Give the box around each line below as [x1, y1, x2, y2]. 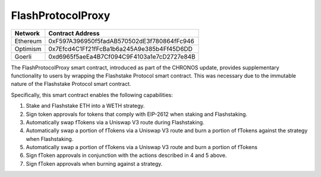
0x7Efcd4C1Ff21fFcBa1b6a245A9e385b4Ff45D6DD [48, 44, 193, 53]
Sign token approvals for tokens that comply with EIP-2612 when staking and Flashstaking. [26, 110, 248, 118]
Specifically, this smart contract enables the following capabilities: [11, 91, 174, 98]
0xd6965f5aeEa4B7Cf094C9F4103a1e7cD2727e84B [48, 52, 196, 60]
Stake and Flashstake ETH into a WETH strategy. [26, 102, 145, 110]
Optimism [14, 44, 42, 53]
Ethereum [14, 37, 42, 45]
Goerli [14, 52, 32, 60]
